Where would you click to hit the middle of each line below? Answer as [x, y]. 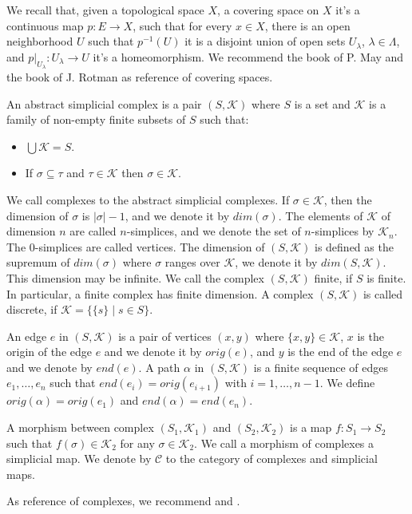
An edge [27, 336]
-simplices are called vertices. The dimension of [150, 246]
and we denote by [50, 367]
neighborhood [40, 41]
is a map [311, 427]
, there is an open [307, 25]
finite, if [333, 277]
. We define [347, 383]
